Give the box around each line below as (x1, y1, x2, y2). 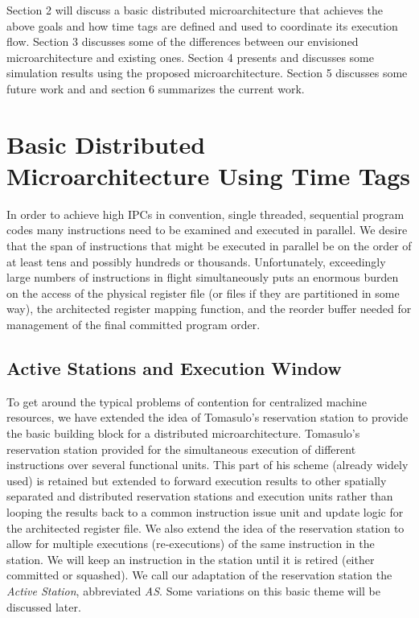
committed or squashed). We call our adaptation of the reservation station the (6, 566, 392, 583)
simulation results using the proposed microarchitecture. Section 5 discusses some (6, 64, 408, 81)
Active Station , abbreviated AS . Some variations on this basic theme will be (6, 582, 380, 599)
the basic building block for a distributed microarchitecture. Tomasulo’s (6, 425, 360, 442)
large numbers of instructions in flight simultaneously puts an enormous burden (6, 269, 399, 286)
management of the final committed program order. (6, 316, 261, 333)
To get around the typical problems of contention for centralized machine (6, 393, 367, 410)
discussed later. (6, 598, 81, 615)
